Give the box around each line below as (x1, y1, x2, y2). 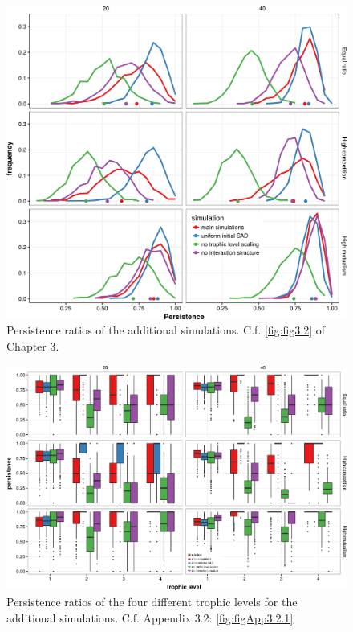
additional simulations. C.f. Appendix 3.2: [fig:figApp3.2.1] (6, 609, 294, 626)
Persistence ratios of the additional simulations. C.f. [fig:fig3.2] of (6, 322, 325, 339)
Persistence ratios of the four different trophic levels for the (6, 593, 298, 609)
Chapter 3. (6, 337, 59, 354)
